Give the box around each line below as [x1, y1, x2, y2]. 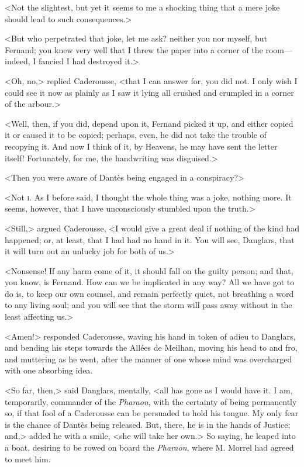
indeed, [5, 55, 30, 67]
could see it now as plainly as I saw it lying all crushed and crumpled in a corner [5, 86, 294, 98]
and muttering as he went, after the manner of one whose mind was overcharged [5, 352, 292, 365]
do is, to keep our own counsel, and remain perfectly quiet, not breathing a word [5, 287, 294, 299]
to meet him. [5, 452, 51, 465]
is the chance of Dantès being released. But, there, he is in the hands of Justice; [5, 418, 291, 430]
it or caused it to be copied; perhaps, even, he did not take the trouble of [5, 129, 267, 141]
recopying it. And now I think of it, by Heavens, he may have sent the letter [5, 140, 278, 152]
